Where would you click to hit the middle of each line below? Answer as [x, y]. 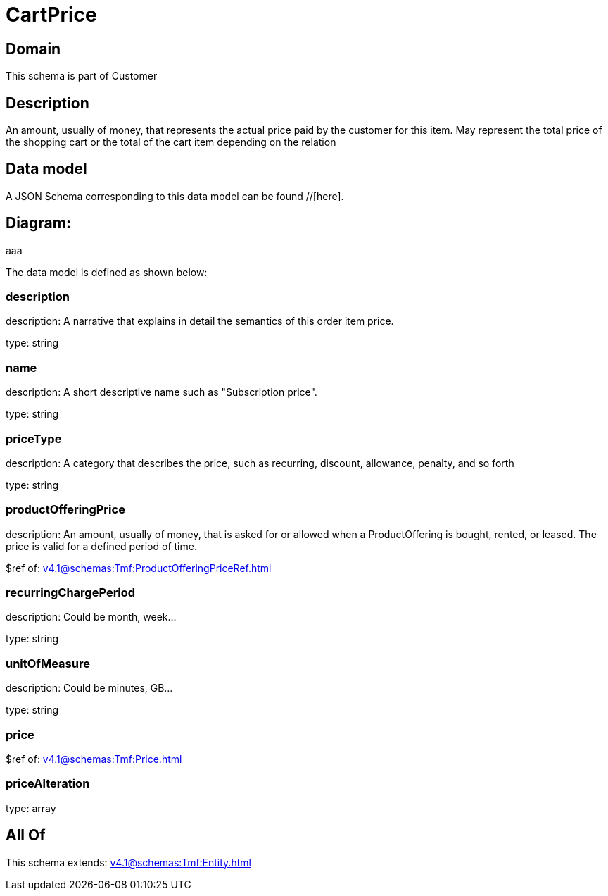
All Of [26, 835]
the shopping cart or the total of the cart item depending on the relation [171, 142]
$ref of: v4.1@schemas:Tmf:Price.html [94, 759]
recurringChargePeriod [71, 593]
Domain [33, 49]
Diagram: [38, 223]
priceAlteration [48, 784]
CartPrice [51, 15]
